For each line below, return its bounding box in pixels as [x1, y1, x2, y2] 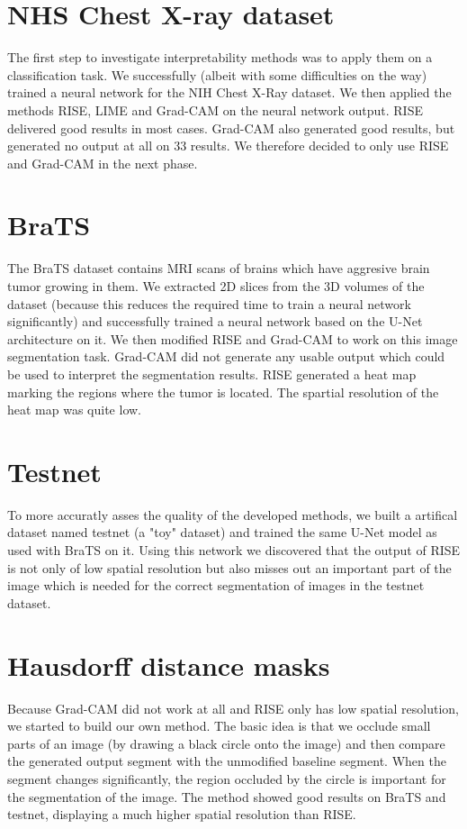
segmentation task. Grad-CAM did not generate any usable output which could [7, 347, 445, 366]
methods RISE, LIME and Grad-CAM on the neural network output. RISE [7, 100, 423, 119]
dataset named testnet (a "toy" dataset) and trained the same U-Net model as [7, 523, 437, 542]
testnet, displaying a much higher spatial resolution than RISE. [7, 805, 356, 824]
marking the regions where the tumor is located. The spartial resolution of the [7, 382, 439, 401]
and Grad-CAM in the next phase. [7, 153, 198, 172]
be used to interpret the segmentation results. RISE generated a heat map [7, 364, 417, 383]
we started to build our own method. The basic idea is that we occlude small [7, 716, 431, 735]
